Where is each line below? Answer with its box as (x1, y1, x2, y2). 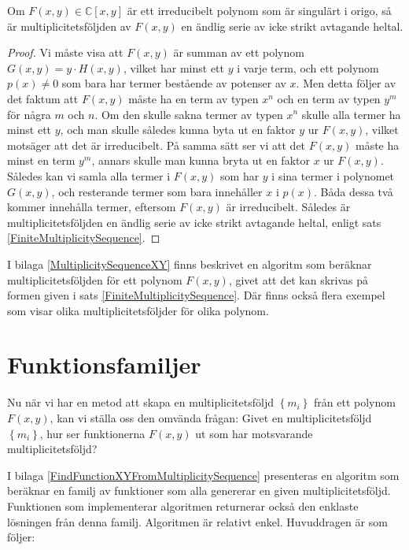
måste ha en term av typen (128, 90, 259, 106)
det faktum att (7, 90, 79, 106)
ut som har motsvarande (195, 425, 313, 441)
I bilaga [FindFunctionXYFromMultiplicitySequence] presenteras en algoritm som (7, 466, 400, 483)
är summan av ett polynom (173, 44, 304, 61)
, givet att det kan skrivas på (228, 271, 369, 288)
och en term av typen (277, 90, 381, 106)
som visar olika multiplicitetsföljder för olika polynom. (7, 302, 269, 318)
